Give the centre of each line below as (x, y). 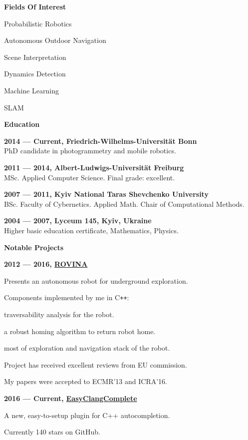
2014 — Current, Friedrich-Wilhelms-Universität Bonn (101, 141)
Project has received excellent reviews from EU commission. (96, 364)
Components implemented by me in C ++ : (67, 297)
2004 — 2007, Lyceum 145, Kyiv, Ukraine (78, 220)
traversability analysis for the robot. (59, 314)
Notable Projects (34, 247)
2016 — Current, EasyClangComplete (71, 398)
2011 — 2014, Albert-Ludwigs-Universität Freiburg (94, 167)
